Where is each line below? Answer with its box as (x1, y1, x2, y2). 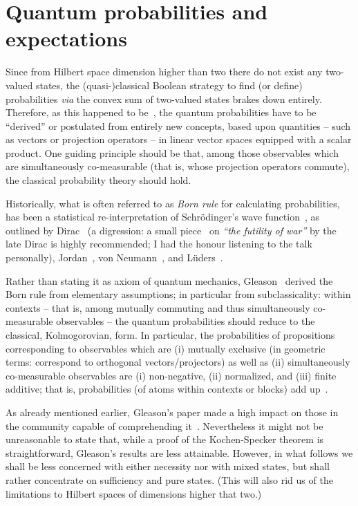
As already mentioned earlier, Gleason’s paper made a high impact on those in (6, 404, 339, 419)
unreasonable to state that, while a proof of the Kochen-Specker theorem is (6, 432, 324, 447)
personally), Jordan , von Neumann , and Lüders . (6, 250, 223, 265)
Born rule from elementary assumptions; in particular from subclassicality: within (6, 287, 351, 301)
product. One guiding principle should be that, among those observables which (6, 145, 339, 160)
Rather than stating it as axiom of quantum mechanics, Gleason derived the (6, 273, 333, 288)
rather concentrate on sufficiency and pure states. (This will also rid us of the (6, 472, 333, 487)
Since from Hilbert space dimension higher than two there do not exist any (6, 64, 323, 79)
